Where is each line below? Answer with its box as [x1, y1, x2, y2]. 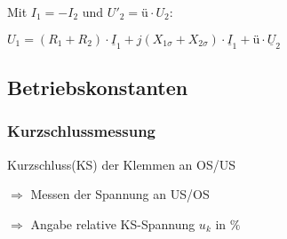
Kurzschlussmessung [7, 120, 156, 142]
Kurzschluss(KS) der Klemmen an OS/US [7, 155, 235, 173]
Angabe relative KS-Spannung [30, 214, 195, 233]
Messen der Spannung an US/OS [30, 185, 210, 203]
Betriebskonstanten [7, 74, 188, 100]
